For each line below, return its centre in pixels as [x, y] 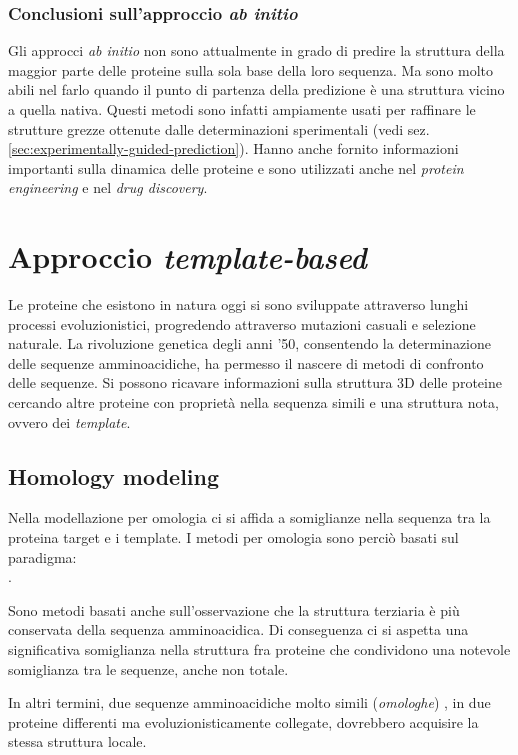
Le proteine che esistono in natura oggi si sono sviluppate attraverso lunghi [238, 304]
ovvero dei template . [69, 421]
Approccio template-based [187, 257]
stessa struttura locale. [77, 741]
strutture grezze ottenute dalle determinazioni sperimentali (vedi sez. [219, 128]
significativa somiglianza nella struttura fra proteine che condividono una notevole [259, 649]
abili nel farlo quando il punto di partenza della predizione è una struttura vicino [256, 89]
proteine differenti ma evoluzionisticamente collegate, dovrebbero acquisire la [243, 721]
